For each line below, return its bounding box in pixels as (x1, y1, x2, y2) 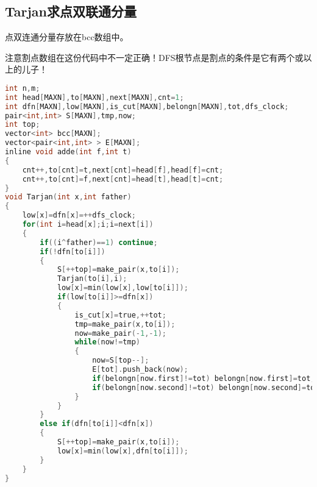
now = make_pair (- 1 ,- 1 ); (74, 329, 166, 338)
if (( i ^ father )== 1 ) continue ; (40, 238, 158, 247)
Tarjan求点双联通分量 (5, 2, 137, 21)
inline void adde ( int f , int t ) (5, 148, 132, 157)
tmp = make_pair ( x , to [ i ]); (74, 319, 176, 329)
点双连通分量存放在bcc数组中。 (5, 30, 129, 43)
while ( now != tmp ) (74, 338, 140, 347)
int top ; (5, 120, 40, 129)
